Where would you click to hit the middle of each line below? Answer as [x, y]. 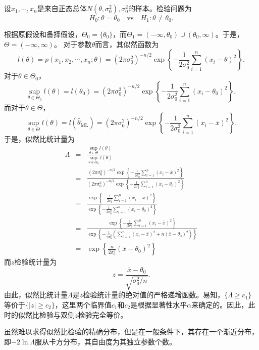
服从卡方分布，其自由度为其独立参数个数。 [106, 341]
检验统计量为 [36, 262]
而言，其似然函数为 [127, 44]
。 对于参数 [73, 44]
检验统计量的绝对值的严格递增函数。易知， [154, 295]
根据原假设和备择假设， [43, 34]
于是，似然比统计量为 [39, 139]
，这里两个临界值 [83, 304]
